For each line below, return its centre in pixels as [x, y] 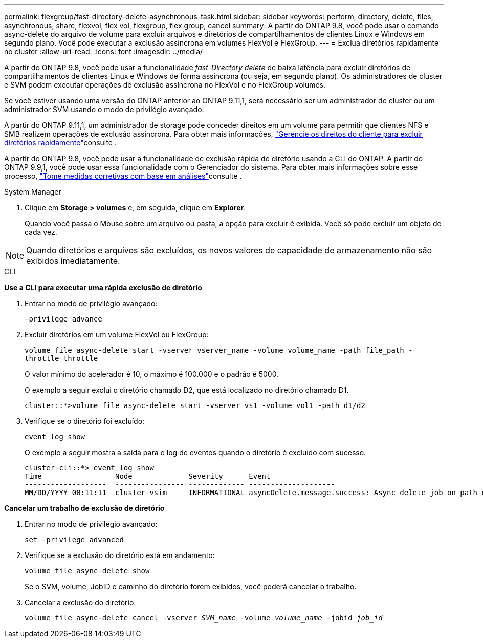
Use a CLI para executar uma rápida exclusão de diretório [103, 287]
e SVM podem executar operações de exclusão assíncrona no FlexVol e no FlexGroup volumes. [165, 85]
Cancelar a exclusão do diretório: [80, 602]
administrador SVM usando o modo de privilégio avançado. [104, 109]
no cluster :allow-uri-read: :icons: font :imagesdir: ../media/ [104, 51]
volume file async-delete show [87, 571]
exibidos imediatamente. [73, 261]
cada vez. [41, 232]
